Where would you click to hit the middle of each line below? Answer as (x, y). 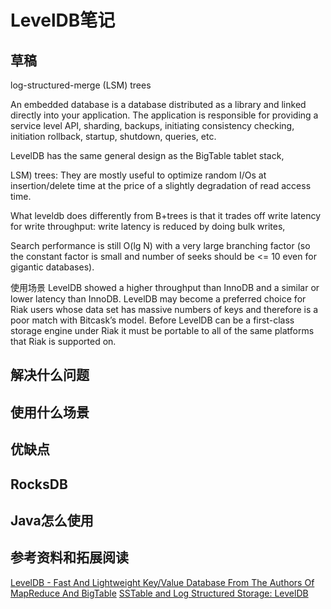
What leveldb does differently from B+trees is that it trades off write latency (166, 215)
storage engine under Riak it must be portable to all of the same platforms (162, 330)
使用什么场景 (50, 412)
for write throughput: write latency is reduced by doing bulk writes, (148, 226)
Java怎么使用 (52, 520)
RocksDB (39, 484)
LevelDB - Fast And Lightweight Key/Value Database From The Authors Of (162, 582)
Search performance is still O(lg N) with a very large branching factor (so (160, 245)
